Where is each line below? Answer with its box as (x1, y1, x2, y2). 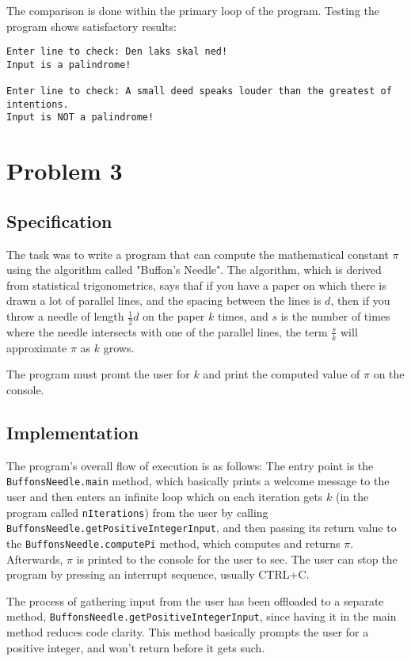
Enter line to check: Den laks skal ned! (6, 46, 228, 58)
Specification (6, 208, 112, 233)
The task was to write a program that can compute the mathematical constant (6, 245, 389, 262)
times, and (217, 308, 268, 325)
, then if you (330, 292, 390, 309)
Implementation (6, 420, 139, 444)
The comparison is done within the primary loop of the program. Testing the (6, 2, 380, 18)
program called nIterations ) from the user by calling (6, 503, 268, 520)
